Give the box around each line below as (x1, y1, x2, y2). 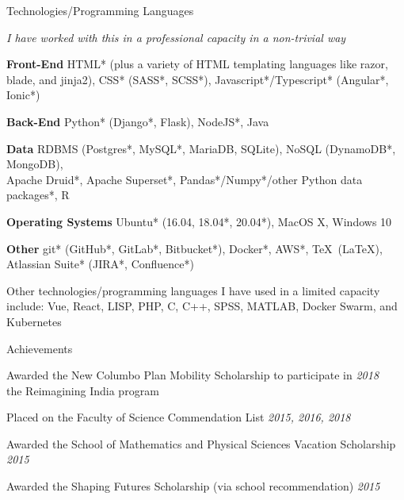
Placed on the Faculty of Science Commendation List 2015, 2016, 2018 (6, 409, 351, 425)
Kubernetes (6, 313, 62, 329)
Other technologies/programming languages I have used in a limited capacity (6, 282, 380, 298)
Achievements (6, 340, 73, 356)
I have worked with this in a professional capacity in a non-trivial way (6, 29, 346, 45)
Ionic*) (6, 87, 40, 103)
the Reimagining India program (6, 382, 159, 398)
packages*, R (6, 187, 70, 203)
